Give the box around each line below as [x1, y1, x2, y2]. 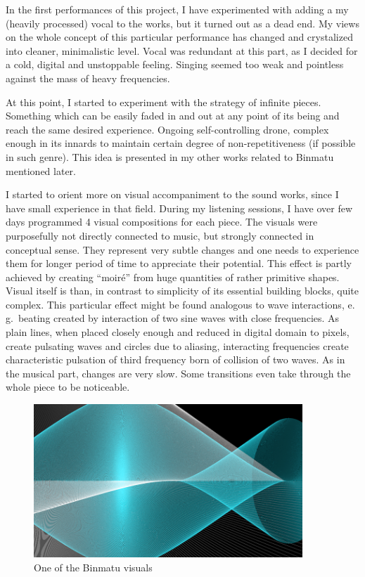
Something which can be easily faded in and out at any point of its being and [6, 108, 340, 123]
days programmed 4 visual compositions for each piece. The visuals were [6, 214, 318, 229]
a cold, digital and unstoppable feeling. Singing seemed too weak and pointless [6, 57, 344, 72]
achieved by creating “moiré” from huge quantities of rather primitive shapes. [6, 269, 340, 284]
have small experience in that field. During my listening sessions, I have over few [6, 200, 353, 215]
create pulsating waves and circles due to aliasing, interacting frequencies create [6, 338, 349, 353]
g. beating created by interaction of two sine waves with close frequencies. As [6, 311, 340, 325]
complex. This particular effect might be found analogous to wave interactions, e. [6, 297, 355, 311]
